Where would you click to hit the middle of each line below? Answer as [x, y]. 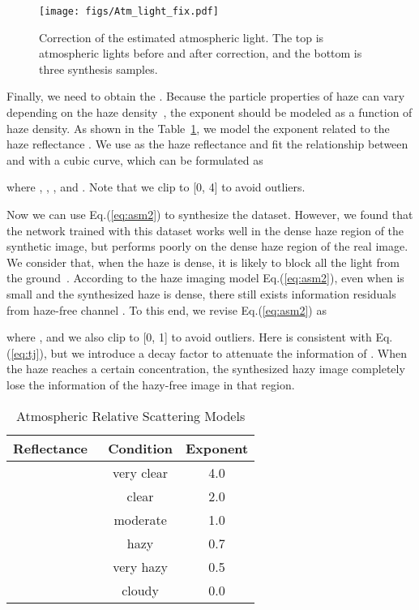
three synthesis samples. [98, 69]
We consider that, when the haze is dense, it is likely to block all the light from [203, 262]
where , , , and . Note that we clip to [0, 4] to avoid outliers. [156, 187]
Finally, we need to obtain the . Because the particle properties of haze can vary [206, 96]
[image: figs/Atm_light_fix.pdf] [129, 11]
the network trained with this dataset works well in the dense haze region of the [205, 230]
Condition [140, 448]
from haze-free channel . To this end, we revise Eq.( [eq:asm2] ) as [167, 309]
